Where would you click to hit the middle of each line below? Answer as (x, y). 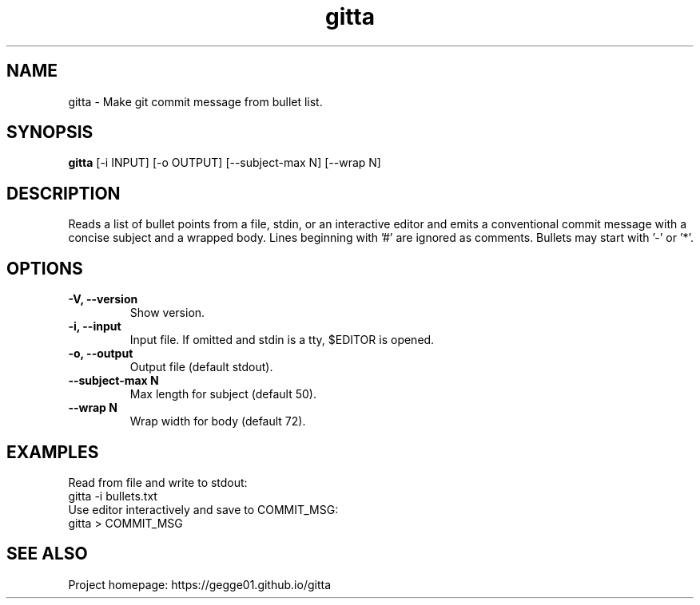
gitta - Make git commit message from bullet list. (195, 101)
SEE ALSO (47, 554)
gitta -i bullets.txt (113, 496)
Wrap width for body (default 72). (218, 421)
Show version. (167, 313)
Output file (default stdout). (201, 367)
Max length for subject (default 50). (223, 394)
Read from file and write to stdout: (158, 482)
